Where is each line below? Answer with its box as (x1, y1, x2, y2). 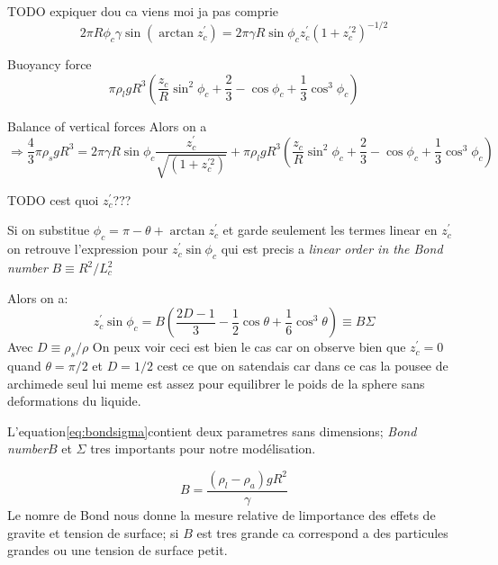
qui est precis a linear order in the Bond (221, 239, 443, 258)
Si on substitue (7, 220, 90, 239)
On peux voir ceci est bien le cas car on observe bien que (92, 337, 406, 356)
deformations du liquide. (7, 391, 141, 410)
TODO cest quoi (7, 190, 99, 209)
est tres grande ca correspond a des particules (196, 523, 448, 542)
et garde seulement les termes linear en (222, 220, 438, 239)
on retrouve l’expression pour (7, 239, 168, 258)
